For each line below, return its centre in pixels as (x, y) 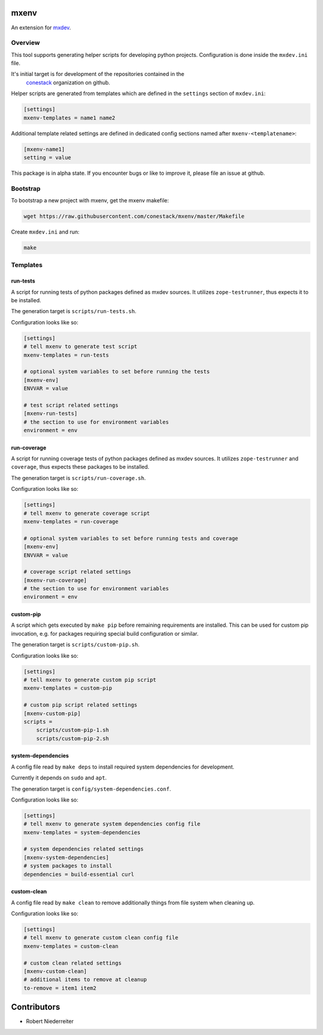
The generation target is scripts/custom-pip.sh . (75, 645)
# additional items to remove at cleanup (85, 980)
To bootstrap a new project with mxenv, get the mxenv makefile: (90, 201)
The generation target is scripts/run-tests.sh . (74, 311)
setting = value (48, 157)
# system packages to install (68, 866)
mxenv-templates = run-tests (66, 355)
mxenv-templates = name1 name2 (70, 118)
